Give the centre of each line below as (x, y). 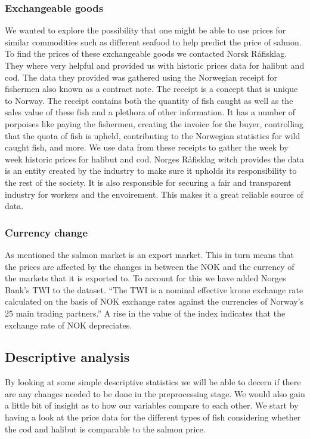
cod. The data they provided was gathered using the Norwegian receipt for (141, 77)
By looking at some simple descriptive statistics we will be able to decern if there (153, 382)
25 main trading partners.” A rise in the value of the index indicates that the (145, 313)
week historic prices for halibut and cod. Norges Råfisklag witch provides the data (155, 159)
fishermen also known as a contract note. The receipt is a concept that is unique (151, 89)
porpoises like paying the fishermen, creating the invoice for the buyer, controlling (154, 123)
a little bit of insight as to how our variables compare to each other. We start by (152, 405)
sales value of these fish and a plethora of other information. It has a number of (150, 112)
